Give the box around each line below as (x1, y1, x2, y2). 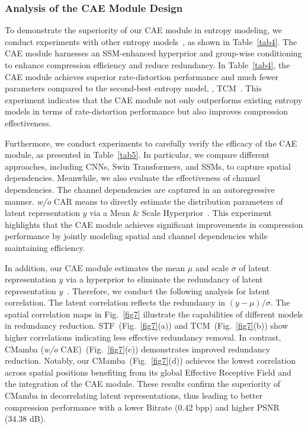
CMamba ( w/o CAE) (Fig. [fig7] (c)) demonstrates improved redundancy (5, 342, 271, 355)
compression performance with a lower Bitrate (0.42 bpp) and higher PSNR (5, 401, 280, 413)
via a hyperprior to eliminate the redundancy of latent (66, 273, 263, 285)
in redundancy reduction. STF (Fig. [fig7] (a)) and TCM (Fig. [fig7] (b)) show (5, 319, 288, 332)
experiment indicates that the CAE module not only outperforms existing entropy (5, 93, 303, 106)
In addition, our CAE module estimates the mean (5, 261, 185, 274)
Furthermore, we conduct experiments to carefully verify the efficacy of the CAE (5, 136, 297, 149)
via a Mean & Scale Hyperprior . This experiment (89, 206, 272, 219)
